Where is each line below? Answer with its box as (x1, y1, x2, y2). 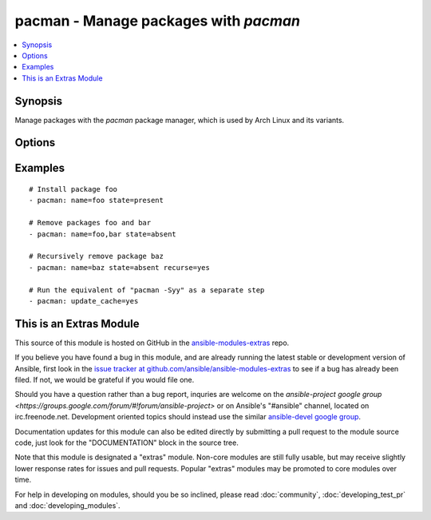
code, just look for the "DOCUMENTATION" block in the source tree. (14, 438, 239, 447)
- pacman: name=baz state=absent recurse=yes (29, 263, 211, 272)
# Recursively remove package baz (29, 252, 164, 261)
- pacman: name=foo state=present (29, 196, 164, 205)
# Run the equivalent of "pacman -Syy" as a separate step (29, 285, 265, 295)
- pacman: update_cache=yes (29, 296, 139, 305)
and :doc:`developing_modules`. (14, 500, 121, 510)
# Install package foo (29, 185, 118, 194)
